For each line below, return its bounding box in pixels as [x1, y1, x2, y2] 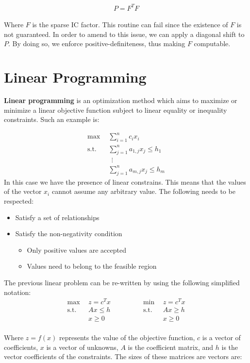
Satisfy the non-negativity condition [15, 228, 122, 239]
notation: [4, 287, 31, 297]
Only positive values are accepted [27, 244, 126, 255]
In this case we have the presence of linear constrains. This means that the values [4, 176, 246, 187]
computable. [194, 38, 231, 49]
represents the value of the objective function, [59, 332, 195, 342]
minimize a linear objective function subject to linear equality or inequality [4, 104, 227, 115]
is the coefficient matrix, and [128, 342, 214, 352]
